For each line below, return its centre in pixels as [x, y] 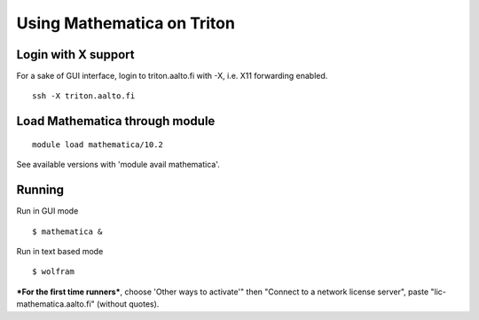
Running [40, 190]
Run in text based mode [60, 251]
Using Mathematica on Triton [126, 23]
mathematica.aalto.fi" [55, 304]
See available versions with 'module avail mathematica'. [118, 165]
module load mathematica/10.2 [98, 144]
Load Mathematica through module [116, 121]
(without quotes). [128, 304]
